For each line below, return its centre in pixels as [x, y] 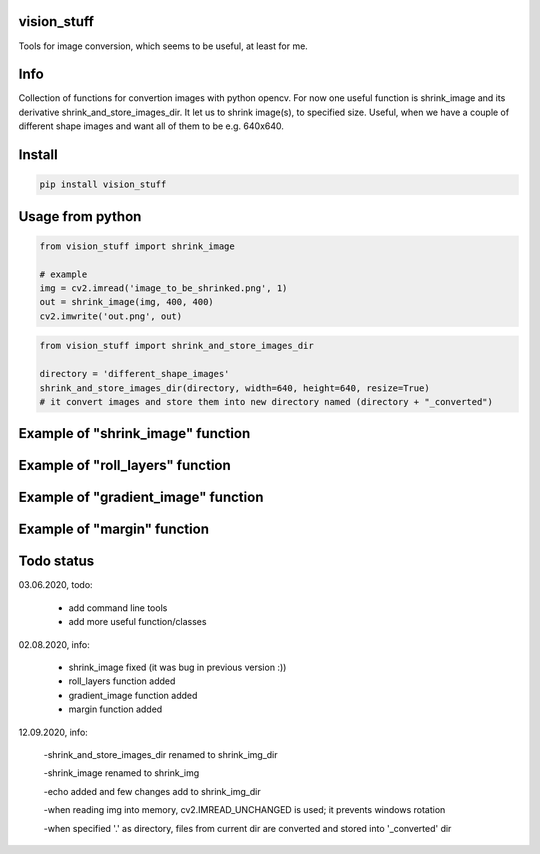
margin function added [115, 709]
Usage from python [80, 216]
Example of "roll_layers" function [125, 465]
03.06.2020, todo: [56, 585]
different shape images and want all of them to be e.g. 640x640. [151, 126]
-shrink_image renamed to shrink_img [121, 773]
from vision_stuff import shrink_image [137, 246]
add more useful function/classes [137, 622]
